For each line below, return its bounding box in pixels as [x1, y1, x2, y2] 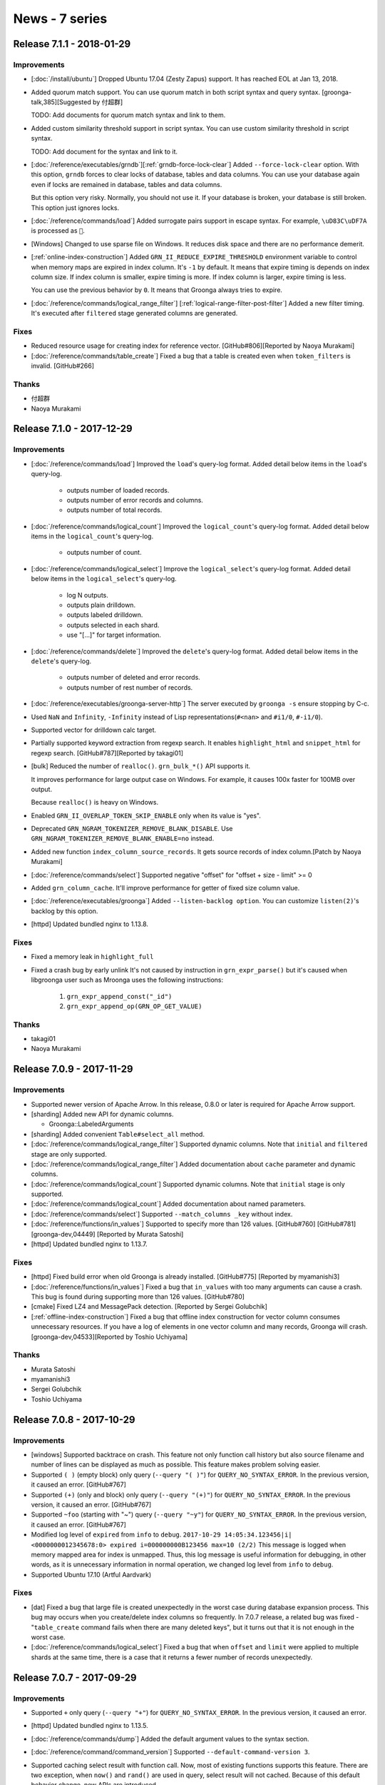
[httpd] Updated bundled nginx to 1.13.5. [31, 1721, 149, 1730]
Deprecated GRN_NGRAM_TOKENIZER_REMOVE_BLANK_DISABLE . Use [31, 825, 233, 833]
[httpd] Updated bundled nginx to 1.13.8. [31, 920, 149, 928]
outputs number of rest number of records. [66, 683, 193, 692]
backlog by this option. [31, 907, 98, 915]
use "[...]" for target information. [66, 630, 162, 639]
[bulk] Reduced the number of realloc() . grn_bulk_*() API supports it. [31, 762, 251, 770]
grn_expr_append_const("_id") [66, 992, 173, 1000]
